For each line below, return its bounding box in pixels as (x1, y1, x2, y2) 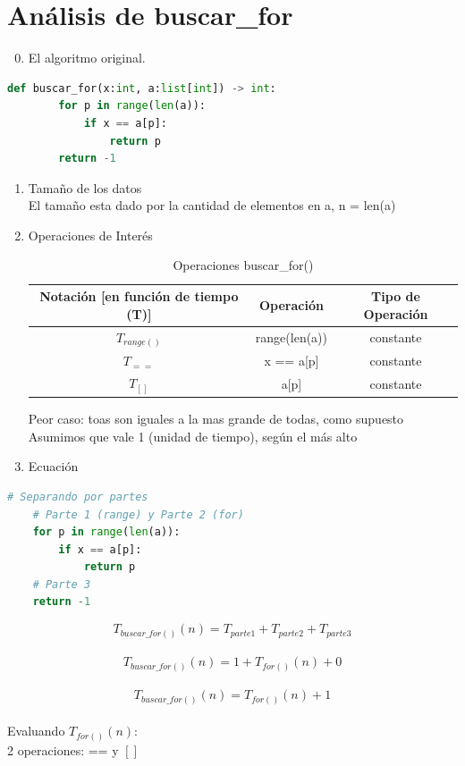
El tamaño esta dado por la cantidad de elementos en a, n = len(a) (28, 196, 396, 215)
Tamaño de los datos (28, 178, 142, 197)
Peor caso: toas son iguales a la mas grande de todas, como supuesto (28, 409, 404, 428)
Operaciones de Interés (28, 225, 153, 244)
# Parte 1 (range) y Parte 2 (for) (32, 508, 244, 521)
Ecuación (28, 457, 79, 476)
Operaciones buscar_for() (173, 256, 314, 274)
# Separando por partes (7, 490, 148, 503)
